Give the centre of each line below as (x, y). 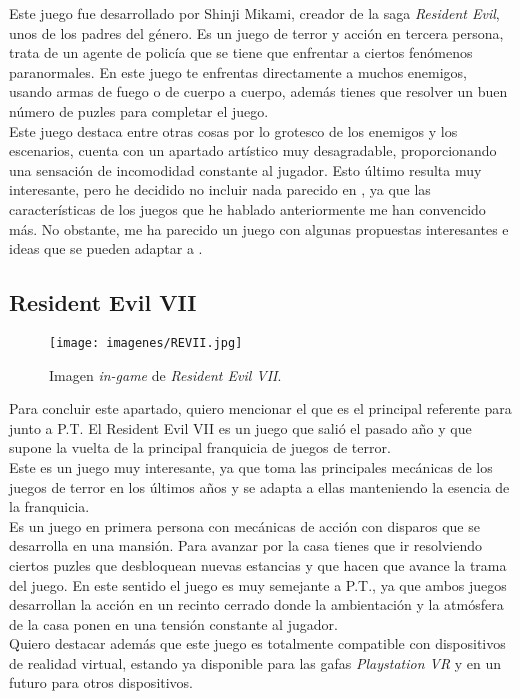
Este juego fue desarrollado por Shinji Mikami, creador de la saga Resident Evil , (254, 13)
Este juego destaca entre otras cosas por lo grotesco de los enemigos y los (233, 130)
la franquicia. (49, 506)
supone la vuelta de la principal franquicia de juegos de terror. (200, 447)
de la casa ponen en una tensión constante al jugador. (173, 623)
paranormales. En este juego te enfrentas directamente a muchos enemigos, (238, 71)
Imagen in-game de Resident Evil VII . (165, 374)
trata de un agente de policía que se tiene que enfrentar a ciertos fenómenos (241, 52)
